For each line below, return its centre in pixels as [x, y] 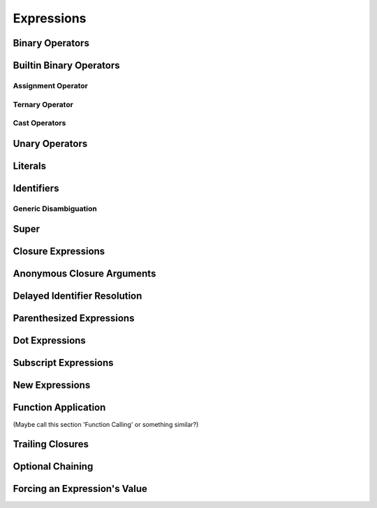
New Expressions [52, 385]
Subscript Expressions [64, 363]
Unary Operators [50, 143]
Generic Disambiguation [55, 209]
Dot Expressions [50, 340]
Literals [30, 165]
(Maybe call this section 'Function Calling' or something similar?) [106, 424]
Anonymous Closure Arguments [84, 274]
